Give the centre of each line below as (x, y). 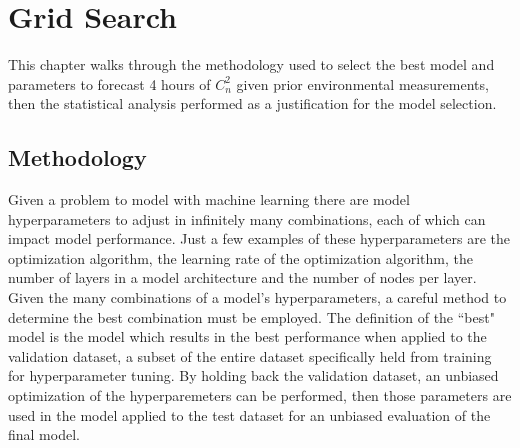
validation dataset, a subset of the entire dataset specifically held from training (250, 355)
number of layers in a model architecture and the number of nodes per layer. (242, 277)
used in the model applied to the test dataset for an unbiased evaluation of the (249, 414)
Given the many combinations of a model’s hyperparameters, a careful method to (257, 297)
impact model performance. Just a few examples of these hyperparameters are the (259, 238)
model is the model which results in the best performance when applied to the (247, 336)
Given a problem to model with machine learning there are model (209, 199)
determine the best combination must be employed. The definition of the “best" (251, 316)
